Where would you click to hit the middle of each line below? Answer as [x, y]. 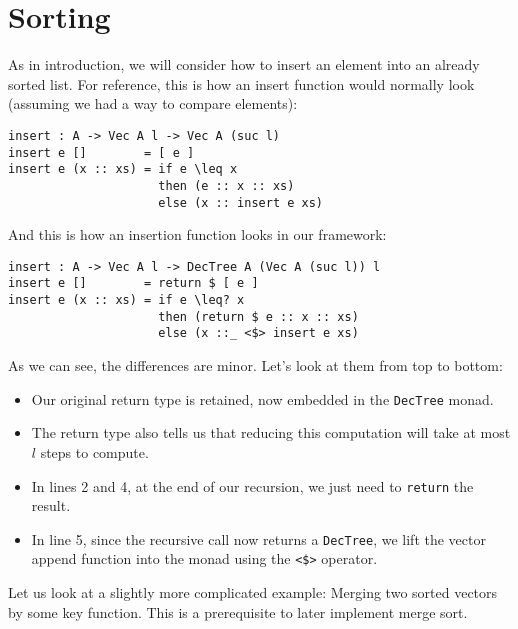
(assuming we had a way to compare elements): [153, 103]
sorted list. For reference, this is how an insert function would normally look [241, 83]
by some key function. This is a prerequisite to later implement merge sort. [238, 611]
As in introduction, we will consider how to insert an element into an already [244, 64]
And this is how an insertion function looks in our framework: [197, 234]
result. [51, 505]
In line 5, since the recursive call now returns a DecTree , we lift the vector [258, 538]
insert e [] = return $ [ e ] [133, 283]
